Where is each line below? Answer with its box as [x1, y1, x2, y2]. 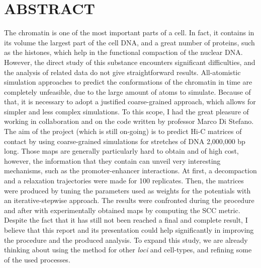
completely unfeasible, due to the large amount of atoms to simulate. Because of [4, 86, 251, 97]
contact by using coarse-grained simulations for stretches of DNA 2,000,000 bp [4, 136, 245, 146]
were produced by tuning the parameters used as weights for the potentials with [4, 185, 251, 195]
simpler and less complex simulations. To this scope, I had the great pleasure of [4, 106, 249, 116]
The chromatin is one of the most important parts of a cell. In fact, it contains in [4, 27, 254, 38]
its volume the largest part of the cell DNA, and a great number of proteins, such [4, 37, 255, 47]
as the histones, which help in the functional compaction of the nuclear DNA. [4, 47, 243, 57]
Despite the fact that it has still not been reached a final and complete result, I [4, 215, 248, 225]
